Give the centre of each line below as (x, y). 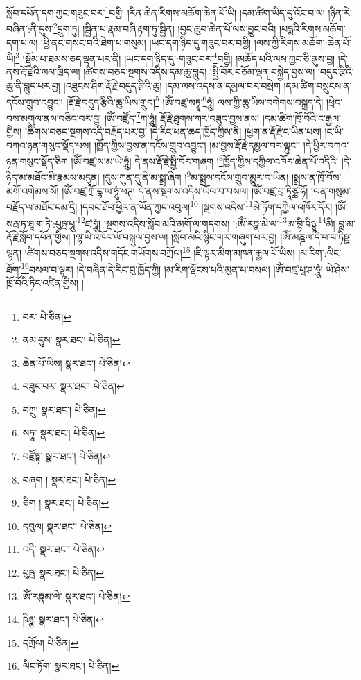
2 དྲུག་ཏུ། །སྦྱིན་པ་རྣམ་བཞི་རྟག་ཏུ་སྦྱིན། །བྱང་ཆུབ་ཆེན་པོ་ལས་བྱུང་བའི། (165, 27)
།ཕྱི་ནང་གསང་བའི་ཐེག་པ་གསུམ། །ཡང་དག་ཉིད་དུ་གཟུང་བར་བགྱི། (146, 42)
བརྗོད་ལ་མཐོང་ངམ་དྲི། (42, 206)
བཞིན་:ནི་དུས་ (30, 28)
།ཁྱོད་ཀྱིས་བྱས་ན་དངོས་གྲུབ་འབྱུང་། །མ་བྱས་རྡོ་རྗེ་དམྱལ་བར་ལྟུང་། (197, 145)
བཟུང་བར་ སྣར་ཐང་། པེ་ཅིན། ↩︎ (73, 386)
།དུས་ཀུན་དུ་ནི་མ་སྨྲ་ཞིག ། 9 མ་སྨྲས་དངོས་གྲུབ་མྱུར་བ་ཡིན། (196, 176)
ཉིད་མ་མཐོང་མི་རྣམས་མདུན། (53, 177)
